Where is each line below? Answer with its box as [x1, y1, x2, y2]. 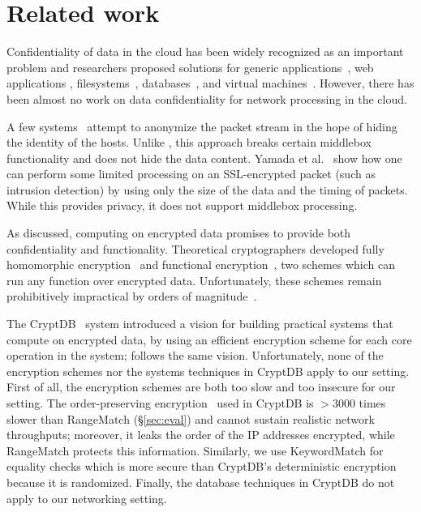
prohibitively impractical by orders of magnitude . [6, 288, 257, 305]
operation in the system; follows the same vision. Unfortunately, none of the [6, 347, 384, 364]
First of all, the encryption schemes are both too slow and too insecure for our [6, 378, 396, 395]
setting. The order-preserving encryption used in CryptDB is [6, 395, 314, 411]
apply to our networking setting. [6, 489, 167, 506]
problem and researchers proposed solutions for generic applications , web [6, 58, 374, 75]
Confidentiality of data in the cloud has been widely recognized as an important [6, 43, 404, 60]
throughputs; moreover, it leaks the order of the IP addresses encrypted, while [6, 426, 395, 443]
